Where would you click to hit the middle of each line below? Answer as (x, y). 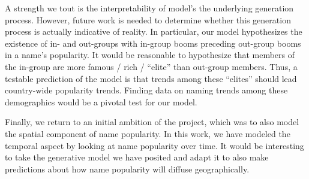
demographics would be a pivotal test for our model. (101, 101)
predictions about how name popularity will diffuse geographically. (127, 169)
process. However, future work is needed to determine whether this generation (148, 19)
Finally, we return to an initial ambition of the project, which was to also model (152, 122)
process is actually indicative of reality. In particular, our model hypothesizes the (154, 31)
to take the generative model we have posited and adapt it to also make (137, 157)
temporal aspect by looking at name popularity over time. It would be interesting (154, 145)
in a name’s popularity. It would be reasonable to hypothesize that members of (150, 55)
